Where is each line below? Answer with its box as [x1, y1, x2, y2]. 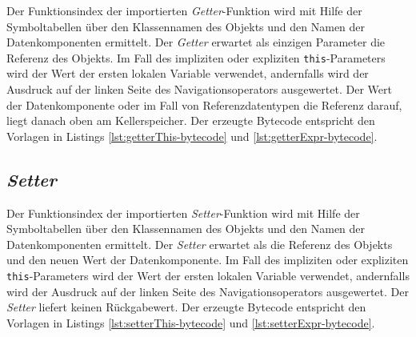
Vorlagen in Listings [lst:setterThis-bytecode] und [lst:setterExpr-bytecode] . [6, 314, 375, 331]
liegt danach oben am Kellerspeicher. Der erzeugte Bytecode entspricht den [6, 112, 375, 129]
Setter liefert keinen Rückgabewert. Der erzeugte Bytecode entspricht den [6, 299, 366, 315]
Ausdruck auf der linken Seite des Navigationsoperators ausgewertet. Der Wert [6, 81, 392, 98]
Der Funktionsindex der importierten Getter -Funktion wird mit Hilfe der [6, 2, 362, 18]
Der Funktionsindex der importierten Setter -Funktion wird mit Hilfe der [6, 204, 360, 221]
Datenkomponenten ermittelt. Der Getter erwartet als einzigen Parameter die [6, 34, 386, 50]
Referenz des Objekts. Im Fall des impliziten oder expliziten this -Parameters [6, 49, 386, 66]
